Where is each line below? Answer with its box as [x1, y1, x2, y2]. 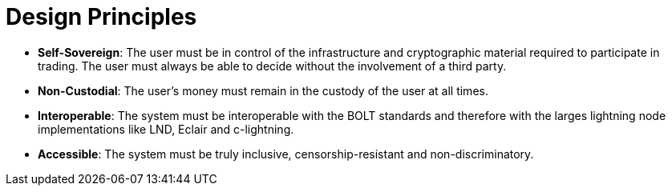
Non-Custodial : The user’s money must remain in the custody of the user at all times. [38, 83, 488, 98]
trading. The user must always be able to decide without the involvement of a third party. [38, 58, 507, 73]
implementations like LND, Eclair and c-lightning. [38, 122, 294, 136]
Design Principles [6, 3, 197, 30]
